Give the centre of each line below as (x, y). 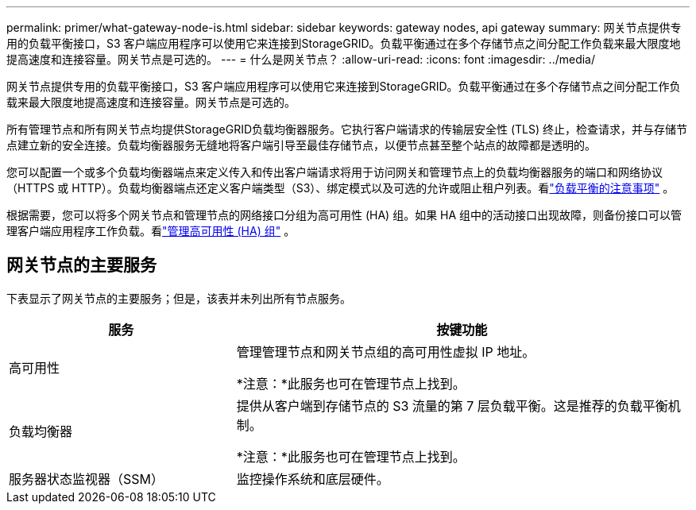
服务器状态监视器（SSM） (86, 479)
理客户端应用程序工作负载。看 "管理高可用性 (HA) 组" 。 (151, 231)
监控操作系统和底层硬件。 (313, 479)
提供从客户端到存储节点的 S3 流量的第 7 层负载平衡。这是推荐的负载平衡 (452, 406)
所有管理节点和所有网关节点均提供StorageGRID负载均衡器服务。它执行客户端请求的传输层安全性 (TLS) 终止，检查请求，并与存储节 (347, 129)
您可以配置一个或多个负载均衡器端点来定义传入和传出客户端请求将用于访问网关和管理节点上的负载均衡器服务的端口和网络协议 (334, 172)
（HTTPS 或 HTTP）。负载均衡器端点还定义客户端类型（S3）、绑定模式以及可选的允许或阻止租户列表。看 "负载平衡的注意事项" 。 (340, 188)
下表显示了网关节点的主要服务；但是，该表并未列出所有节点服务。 (179, 298)
